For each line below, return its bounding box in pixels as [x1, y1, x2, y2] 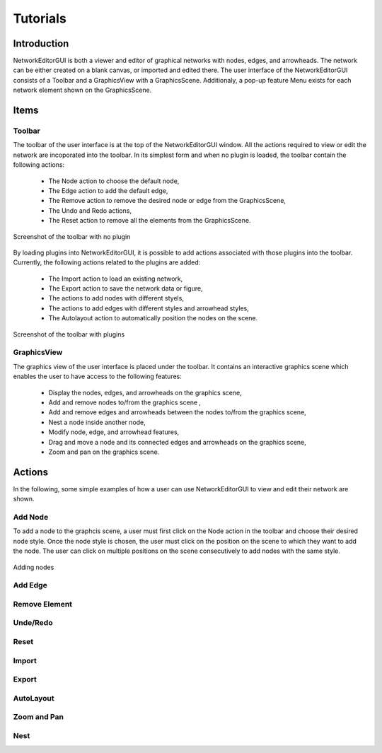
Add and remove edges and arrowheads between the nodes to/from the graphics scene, [48, 408, 307, 416]
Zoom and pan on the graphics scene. [48, 448, 160, 456]
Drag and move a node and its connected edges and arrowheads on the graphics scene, [48, 438, 307, 446]
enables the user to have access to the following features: [13, 372, 182, 381]
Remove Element [13, 599, 73, 609]
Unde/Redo [13, 618, 53, 628]
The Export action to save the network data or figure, [48, 284, 203, 293]
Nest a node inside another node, [48, 418, 146, 426]
